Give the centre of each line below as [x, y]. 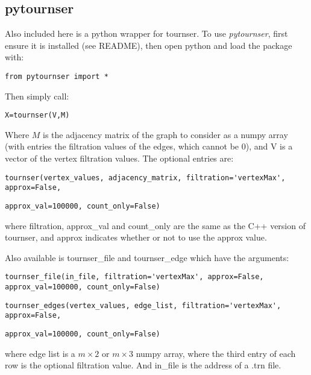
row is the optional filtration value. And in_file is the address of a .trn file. [143, 365]
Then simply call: [37, 96]
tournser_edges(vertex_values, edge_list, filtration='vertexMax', [143, 305]
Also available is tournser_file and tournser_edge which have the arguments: [147, 257]
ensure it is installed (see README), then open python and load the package [149, 45]
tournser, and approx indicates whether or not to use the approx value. [136, 237]
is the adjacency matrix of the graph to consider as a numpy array [165, 134]
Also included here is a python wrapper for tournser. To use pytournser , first [146, 33]
